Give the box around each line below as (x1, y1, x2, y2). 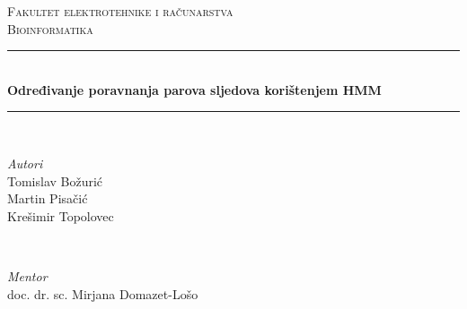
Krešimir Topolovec (7, 206, 114, 225)
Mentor (7, 266, 48, 285)
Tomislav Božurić (7, 171, 103, 190)
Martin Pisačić (7, 189, 88, 208)
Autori (7, 153, 43, 172)
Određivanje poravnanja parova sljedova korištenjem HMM (7, 80, 382, 99)
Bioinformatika (7, 19, 93, 38)
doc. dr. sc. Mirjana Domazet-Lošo (7, 284, 198, 303)
